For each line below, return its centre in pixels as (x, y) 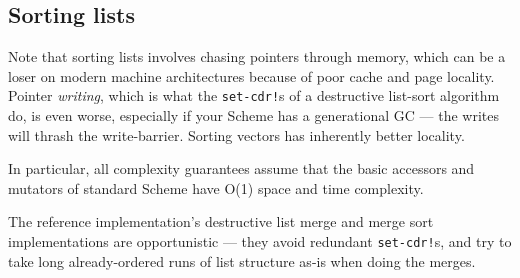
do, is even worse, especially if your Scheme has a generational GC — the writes (253, 115)
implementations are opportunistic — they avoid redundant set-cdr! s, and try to (260, 241)
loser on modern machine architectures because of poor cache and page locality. (251, 75)
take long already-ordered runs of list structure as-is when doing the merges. (242, 260)
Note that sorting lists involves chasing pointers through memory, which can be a (257, 56)
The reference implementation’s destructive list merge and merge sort (221, 221)
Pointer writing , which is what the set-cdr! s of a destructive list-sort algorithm (254, 95)
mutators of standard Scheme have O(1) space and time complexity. (216, 187)
